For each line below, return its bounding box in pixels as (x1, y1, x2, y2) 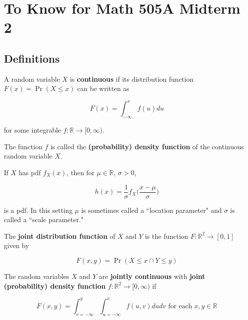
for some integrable (4, 125, 61, 135)
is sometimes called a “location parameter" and (81, 205, 222, 215)
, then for (66, 167, 95, 178)
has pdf (19, 167, 41, 178)
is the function (145, 230, 188, 241)
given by (4, 240, 29, 251)
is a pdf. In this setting (4, 205, 73, 215)
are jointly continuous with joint (99, 271, 206, 281)
